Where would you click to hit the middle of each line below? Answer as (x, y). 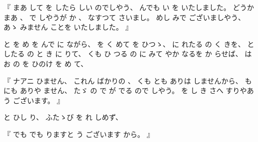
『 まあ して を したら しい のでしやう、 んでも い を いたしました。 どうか (129, 7)
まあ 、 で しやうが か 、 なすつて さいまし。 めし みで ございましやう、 (124, 17)
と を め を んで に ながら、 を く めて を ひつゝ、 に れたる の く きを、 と (129, 44)
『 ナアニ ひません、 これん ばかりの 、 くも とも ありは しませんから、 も (128, 80)
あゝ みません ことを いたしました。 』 (68, 27)
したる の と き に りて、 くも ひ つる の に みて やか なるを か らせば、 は (128, 54)
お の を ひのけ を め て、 (46, 63)
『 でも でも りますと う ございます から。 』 (79, 134)
